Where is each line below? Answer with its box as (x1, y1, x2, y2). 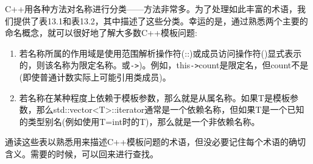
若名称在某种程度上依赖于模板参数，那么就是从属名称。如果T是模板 (19, 91, 290, 104)
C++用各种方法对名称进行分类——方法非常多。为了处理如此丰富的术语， (5, 2, 297, 15)
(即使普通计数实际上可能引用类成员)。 (19, 71, 171, 84)
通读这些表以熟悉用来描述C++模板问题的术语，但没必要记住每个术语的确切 (5, 135, 306, 148)
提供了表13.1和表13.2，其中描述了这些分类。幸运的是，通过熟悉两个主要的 (13, 14, 308, 27)
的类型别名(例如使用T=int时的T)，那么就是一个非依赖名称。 (19, 115, 260, 127)
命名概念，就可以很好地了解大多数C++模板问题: (5, 26, 197, 39)
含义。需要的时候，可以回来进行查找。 (5, 148, 158, 160)
